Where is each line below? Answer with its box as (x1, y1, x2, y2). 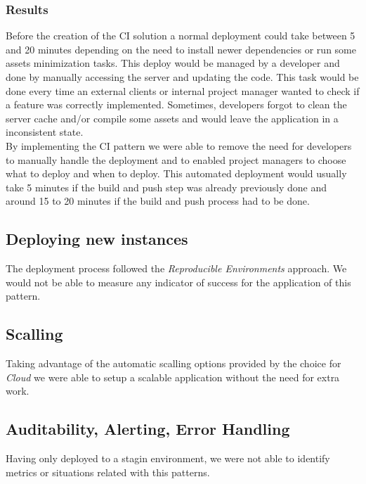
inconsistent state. (6, 125, 84, 139)
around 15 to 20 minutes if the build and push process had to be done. (6, 193, 310, 208)
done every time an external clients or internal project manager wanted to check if (6, 83, 360, 98)
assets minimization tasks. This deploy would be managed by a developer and (6, 56, 340, 70)
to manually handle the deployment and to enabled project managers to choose (6, 152, 346, 167)
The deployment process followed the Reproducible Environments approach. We (6, 261, 347, 276)
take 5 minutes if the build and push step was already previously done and (6, 179, 327, 194)
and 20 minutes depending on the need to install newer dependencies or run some (6, 42, 356, 56)
